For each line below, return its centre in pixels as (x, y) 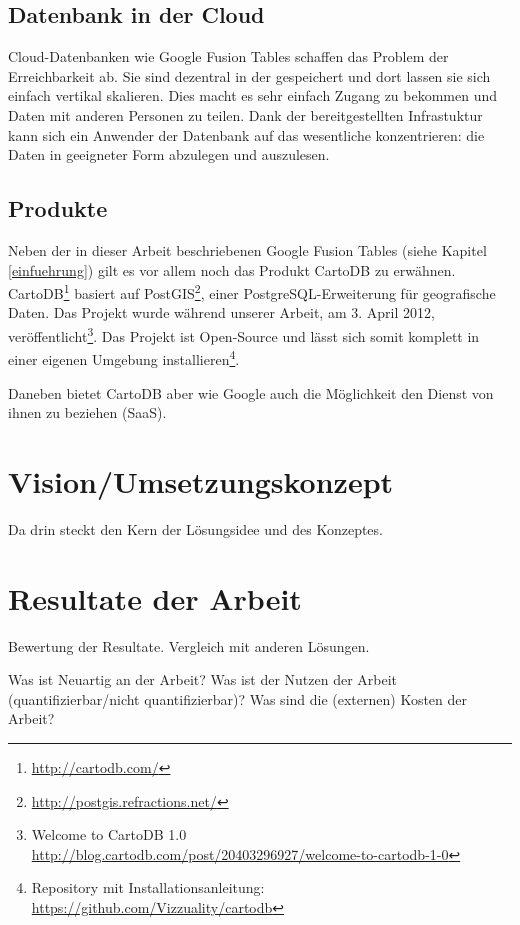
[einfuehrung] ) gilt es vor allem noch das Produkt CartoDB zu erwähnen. (232, 269)
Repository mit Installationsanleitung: (148, 887)
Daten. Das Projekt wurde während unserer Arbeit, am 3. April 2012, (221, 312)
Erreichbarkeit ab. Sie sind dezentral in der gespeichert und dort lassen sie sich (249, 75)
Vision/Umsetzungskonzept (201, 480)
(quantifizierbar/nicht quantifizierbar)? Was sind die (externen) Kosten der (238, 698)
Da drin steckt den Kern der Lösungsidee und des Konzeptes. (195, 528)
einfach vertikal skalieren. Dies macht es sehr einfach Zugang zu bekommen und (253, 95)
